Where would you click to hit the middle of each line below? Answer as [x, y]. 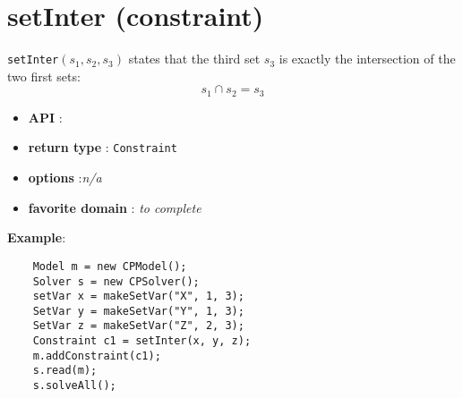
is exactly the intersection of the [367, 59]
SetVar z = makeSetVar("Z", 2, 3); [138, 326]
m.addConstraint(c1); [97, 356]
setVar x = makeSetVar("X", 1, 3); [138, 296]
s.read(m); [65, 371]
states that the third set [194, 59]
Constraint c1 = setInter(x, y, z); [142, 341]
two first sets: [44, 76]
